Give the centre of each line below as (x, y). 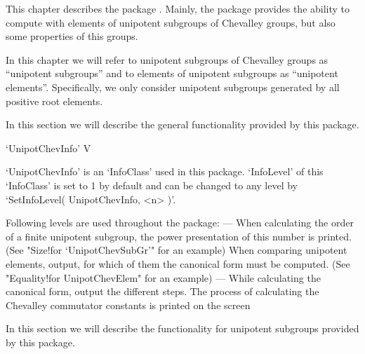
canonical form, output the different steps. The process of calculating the (162, 291)
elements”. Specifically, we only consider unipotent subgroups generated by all (173, 87)
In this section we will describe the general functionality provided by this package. (182, 124)
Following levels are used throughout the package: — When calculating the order (180, 223)
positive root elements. (54, 101)
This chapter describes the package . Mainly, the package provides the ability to (178, 8)
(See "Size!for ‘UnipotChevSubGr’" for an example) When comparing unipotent (177, 250)
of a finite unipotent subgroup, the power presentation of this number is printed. (179, 236)
